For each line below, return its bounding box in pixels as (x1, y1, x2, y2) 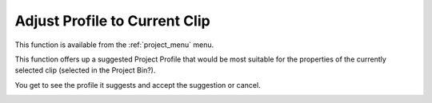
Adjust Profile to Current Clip (14, 12, 211, 30)
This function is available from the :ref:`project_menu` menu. (14, 40, 214, 50)
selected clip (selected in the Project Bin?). (14, 65, 156, 75)
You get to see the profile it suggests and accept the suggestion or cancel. (14, 80, 261, 89)
